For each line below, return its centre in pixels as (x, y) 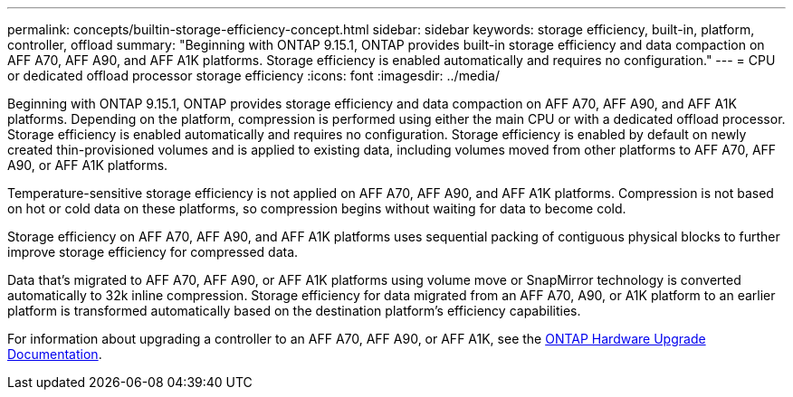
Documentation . (55, 354)
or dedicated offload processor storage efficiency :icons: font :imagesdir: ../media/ (253, 76)
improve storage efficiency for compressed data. (153, 252)
